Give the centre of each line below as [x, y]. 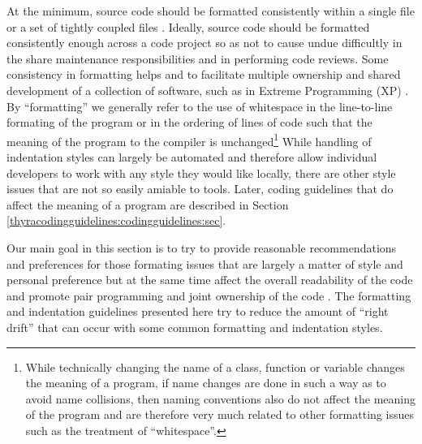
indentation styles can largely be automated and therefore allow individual [192, 157]
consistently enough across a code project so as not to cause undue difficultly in [205, 43]
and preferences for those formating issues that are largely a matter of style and [205, 263]
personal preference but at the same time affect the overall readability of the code [210, 280]
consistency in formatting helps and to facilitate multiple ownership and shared [204, 74]
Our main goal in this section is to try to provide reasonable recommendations [202, 247]
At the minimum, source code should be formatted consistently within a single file [211, 11]
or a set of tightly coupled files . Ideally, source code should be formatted [188, 26]
